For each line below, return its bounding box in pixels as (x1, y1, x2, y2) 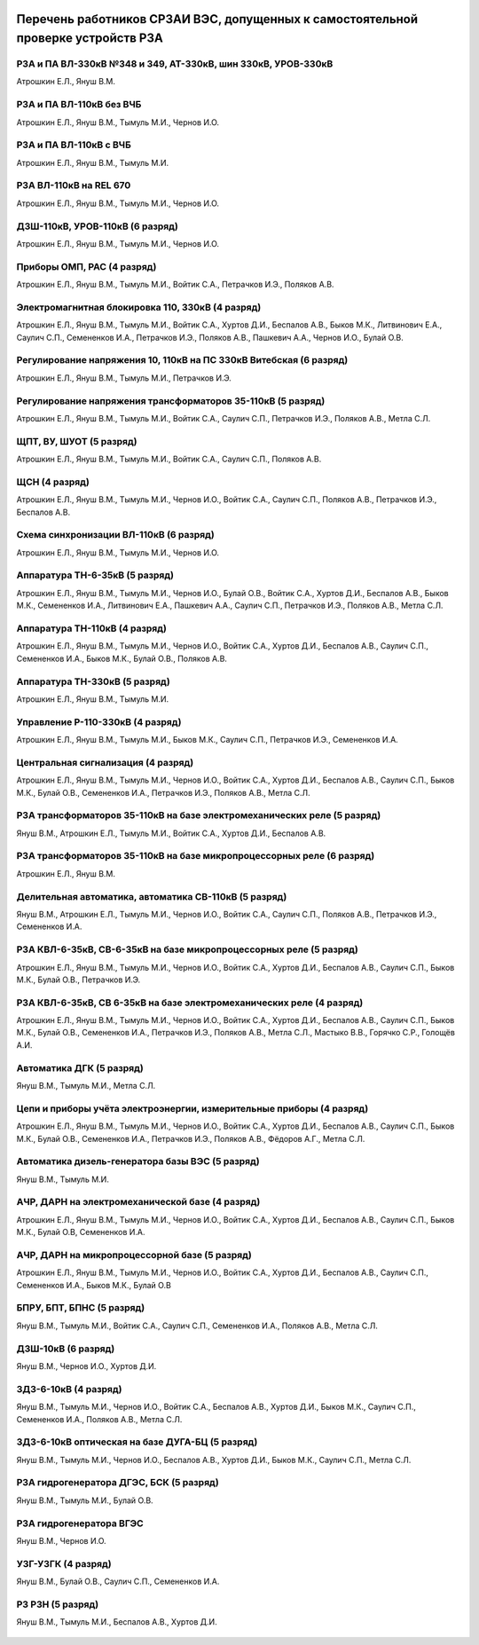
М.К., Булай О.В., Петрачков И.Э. (16, 974, 141, 985)
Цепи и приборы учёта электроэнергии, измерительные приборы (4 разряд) (16, 1102, 369, 1114)
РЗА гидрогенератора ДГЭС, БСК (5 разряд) (16, 1476, 219, 1489)
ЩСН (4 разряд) (16, 476, 90, 488)
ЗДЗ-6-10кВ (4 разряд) (16, 1382, 122, 1395)
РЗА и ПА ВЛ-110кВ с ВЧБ (16, 138, 132, 151)
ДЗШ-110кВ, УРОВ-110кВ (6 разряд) (16, 220, 179, 232)
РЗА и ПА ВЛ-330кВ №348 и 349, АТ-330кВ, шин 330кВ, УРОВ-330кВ (16, 58, 334, 70)
